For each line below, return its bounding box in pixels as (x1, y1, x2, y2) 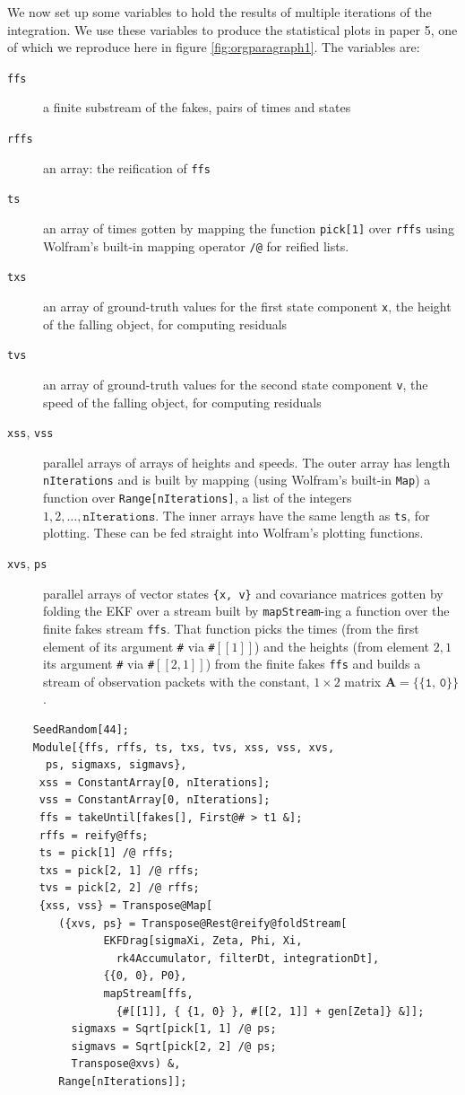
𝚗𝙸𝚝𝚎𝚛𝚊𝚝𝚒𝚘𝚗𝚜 (82, 510, 156, 523)
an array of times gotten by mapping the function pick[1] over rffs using (43, 219, 454, 237)
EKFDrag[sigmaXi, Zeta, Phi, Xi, (103, 934, 303, 948)
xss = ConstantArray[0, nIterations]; (39, 775, 271, 789)
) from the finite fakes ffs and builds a (205, 654, 421, 673)
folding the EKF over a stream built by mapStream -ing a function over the (43, 601, 450, 620)
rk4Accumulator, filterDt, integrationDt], (116, 951, 380, 965)
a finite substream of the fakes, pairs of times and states (43, 98, 351, 117)
